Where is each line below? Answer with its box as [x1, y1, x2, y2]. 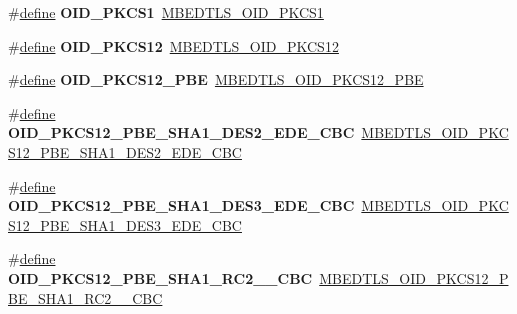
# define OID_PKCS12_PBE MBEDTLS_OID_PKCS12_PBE [8, 69, 424, 90]
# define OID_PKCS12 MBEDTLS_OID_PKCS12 [8, 35, 339, 56]
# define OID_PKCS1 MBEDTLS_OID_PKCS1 [8, 2, 324, 22]
